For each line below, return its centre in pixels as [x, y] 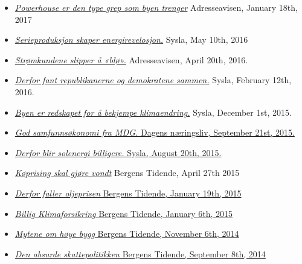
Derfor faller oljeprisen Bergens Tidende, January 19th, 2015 [128, 193]
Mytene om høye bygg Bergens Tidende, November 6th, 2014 [127, 234]
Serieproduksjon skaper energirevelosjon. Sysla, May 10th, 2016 [131, 39]
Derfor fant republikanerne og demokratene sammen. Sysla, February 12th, [153, 80]
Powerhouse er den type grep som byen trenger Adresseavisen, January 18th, [156, 7]
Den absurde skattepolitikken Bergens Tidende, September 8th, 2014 [140, 253]
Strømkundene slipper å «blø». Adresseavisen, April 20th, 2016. [131, 59]
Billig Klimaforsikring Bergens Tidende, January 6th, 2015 [124, 213]
